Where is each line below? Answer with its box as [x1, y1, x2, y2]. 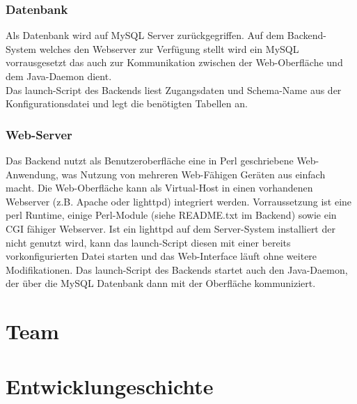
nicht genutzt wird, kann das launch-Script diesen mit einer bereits [6, 235, 291, 249]
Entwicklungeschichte [6, 371, 214, 400]
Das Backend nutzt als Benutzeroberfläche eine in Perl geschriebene [6, 153, 294, 167]
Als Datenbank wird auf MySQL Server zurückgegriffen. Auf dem [6, 28, 285, 42]
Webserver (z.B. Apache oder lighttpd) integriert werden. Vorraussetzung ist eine [6, 194, 352, 208]
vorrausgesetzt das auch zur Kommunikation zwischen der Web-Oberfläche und [6, 55, 343, 70]
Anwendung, [6, 166, 58, 181]
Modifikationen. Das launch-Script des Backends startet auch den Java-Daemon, [6, 262, 348, 277]
